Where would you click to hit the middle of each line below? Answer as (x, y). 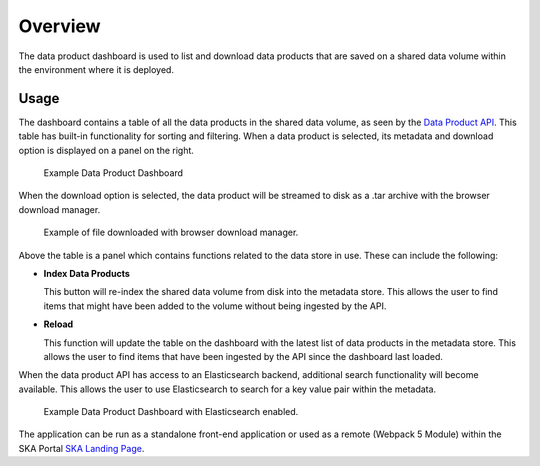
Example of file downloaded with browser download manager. (171, 232)
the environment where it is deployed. (96, 69)
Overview (59, 26)
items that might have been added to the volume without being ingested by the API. (215, 306)
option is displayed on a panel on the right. (106, 150)
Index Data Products (86, 273)
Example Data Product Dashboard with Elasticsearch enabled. (171, 412)
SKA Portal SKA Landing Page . (81, 448)
